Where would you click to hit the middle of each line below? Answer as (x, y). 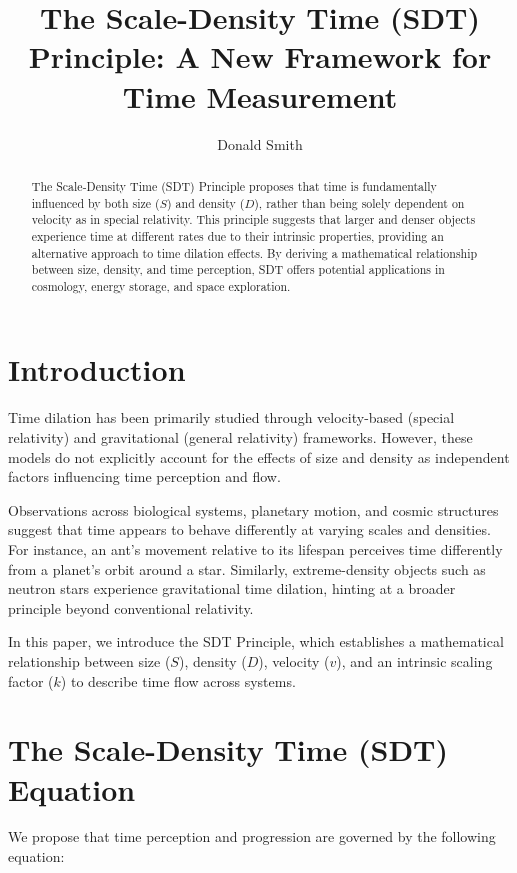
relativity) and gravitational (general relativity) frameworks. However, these (240, 437)
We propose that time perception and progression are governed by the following (252, 836)
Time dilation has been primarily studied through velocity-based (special (231, 417)
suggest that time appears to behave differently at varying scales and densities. (249, 529)
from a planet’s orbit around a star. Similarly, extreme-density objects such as (247, 568)
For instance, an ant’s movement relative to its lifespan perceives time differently (255, 548)
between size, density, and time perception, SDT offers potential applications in (238, 269)
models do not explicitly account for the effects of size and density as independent (259, 456)
